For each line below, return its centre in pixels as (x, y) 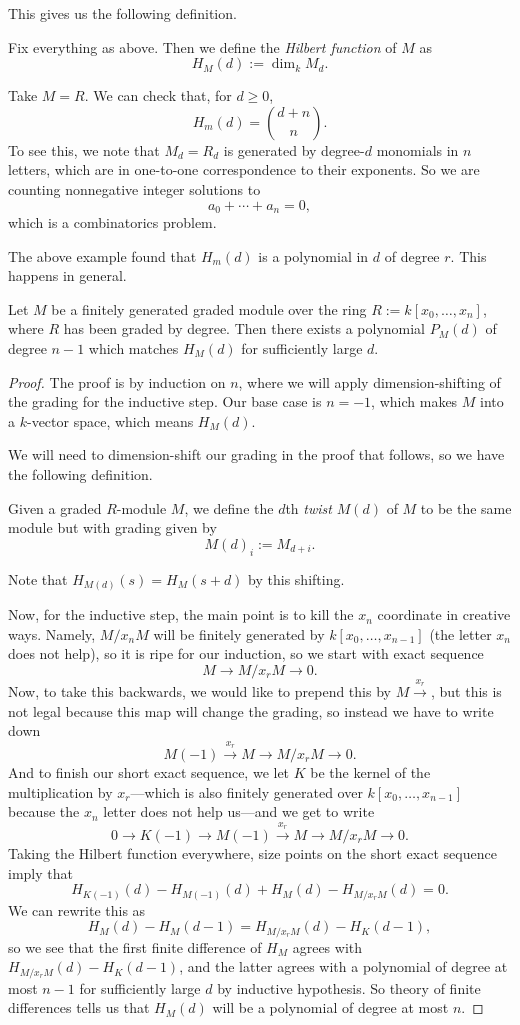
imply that (40, 872)
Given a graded (55, 507)
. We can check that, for (158, 95)
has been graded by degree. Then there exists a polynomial (244, 328)
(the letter (460, 633)
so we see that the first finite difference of (135, 946)
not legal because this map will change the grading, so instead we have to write (251, 710)
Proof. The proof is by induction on (117, 381)
